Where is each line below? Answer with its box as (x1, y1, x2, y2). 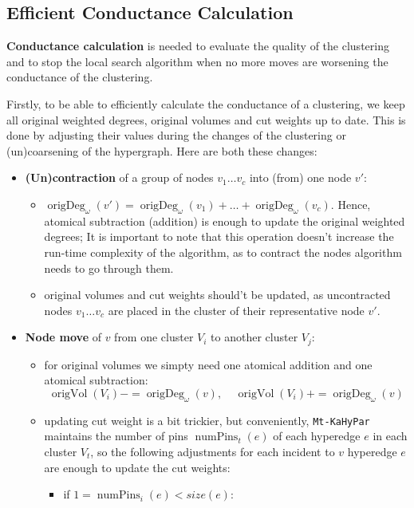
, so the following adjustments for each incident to (90, 443, 335, 459)
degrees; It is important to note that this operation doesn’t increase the (44, 228, 394, 245)
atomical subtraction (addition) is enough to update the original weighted (44, 212, 405, 229)
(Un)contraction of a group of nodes (25, 169, 214, 186)
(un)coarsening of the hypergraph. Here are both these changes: (6, 142, 317, 159)
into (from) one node (249, 169, 352, 186)
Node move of (25, 329, 101, 345)
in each (373, 427, 408, 444)
